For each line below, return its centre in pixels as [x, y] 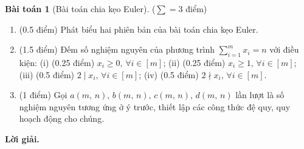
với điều [284, 49]
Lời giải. [22, 138]
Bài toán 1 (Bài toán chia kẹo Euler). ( [80, 8]
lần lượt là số [260, 95]
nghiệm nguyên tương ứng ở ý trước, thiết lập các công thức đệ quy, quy [155, 106]
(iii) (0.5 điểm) [47, 74]
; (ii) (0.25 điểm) [194, 62]
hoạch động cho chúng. [62, 118]
